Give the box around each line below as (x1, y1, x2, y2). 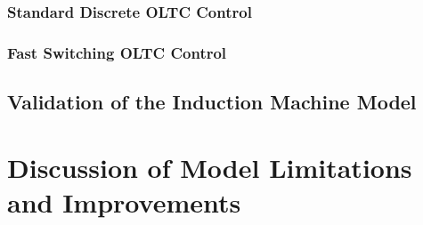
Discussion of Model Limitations (7, 149, 412, 185)
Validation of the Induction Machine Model (7, 88, 417, 116)
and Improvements (7, 183, 241, 220)
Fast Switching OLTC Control (7, 41, 227, 63)
